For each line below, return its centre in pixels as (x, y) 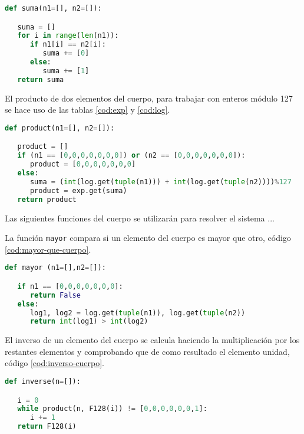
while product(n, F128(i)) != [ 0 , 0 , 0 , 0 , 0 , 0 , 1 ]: (112, 409)
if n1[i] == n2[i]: (68, 45)
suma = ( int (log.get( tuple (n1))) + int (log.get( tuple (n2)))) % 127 (161, 182)
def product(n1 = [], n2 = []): (60, 128)
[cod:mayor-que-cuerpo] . (48, 249)
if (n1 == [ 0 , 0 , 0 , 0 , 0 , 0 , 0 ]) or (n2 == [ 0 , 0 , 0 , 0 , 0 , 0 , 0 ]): (131, 156)
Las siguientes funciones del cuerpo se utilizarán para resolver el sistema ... (140, 218)
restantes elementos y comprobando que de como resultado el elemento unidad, (147, 351)
